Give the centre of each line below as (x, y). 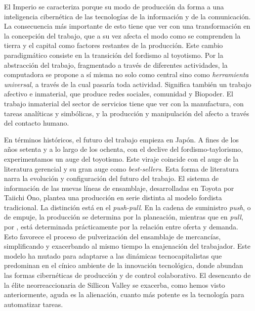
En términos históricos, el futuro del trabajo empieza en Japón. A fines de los (121, 139)
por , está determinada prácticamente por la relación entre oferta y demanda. (121, 227)
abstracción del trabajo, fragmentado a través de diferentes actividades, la (116, 65)
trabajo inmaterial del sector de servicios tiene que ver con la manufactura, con (124, 103)
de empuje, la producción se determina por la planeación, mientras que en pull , (124, 217)
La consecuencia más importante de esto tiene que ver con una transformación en (127, 26)
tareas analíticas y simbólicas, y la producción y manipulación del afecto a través (127, 113)
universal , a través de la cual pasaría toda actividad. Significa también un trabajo (128, 84)
